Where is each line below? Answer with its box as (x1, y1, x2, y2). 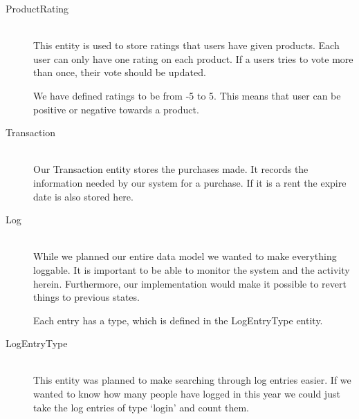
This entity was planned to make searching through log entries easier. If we (33, 373, 351, 387)
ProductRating (6, 1, 69, 15)
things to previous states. (33, 290, 140, 304)
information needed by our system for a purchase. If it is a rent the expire (33, 175, 347, 189)
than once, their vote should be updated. (33, 65, 206, 80)
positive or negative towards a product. (33, 102, 199, 116)
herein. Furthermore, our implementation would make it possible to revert (33, 276, 347, 290)
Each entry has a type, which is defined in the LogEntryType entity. (33, 313, 323, 327)
